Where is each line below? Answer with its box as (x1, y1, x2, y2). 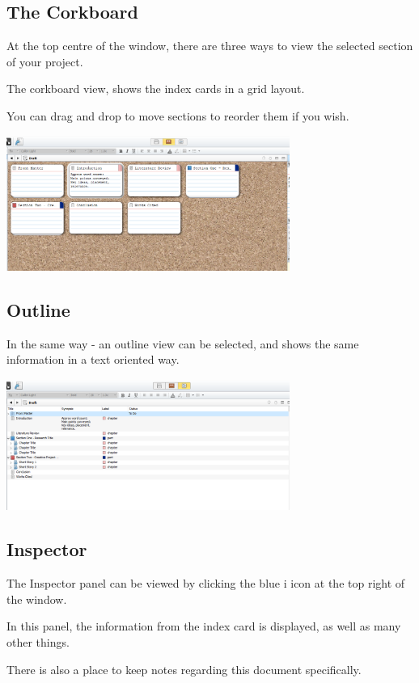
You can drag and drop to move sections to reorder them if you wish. (6, 107, 349, 124)
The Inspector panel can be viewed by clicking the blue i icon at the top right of (6, 575, 405, 592)
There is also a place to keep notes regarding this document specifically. (6, 660, 362, 677)
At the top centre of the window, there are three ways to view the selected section (6, 37, 413, 54)
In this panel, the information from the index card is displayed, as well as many (6, 618, 401, 635)
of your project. (6, 53, 83, 70)
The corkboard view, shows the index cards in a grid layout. (6, 80, 305, 97)
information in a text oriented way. (6, 351, 180, 368)
